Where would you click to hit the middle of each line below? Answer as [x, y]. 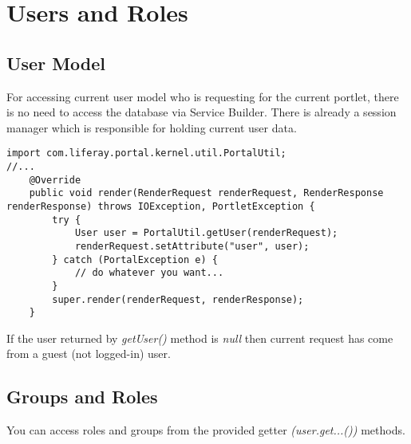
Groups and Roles [82, 397]
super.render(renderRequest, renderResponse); [178, 299]
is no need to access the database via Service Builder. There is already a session [202, 112]
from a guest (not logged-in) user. [89, 354]
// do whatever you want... [149, 273]
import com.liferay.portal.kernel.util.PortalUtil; [146, 153]
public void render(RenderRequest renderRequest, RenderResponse [206, 193]
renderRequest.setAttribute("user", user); [192, 246]
